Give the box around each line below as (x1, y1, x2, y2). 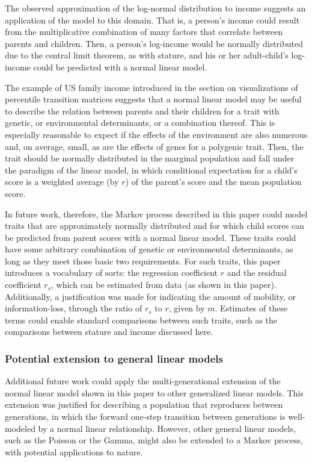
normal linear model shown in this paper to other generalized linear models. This (5, 386, 304, 399)
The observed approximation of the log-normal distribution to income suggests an (5, 2, 306, 14)
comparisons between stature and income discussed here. (5, 325, 213, 338)
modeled (5, 422, 35, 434)
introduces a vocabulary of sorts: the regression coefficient (5, 266, 218, 279)
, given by (168, 302, 205, 314)
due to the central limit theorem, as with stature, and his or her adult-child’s (5, 49, 289, 61)
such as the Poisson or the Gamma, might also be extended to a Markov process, (5, 434, 303, 446)
